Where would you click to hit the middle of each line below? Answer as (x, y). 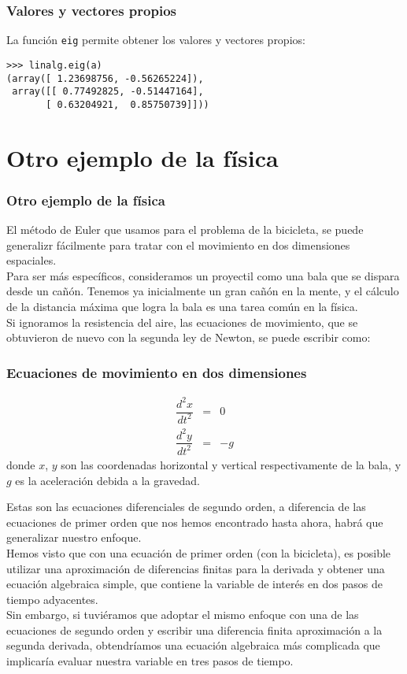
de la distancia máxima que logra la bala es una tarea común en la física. (182, 307)
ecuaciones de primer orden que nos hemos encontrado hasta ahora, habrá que (195, 522)
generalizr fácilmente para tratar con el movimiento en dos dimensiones (178, 244)
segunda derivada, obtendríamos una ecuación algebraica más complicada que (193, 645)
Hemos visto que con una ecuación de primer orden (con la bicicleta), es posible (199, 552)
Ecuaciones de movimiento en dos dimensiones (157, 372)
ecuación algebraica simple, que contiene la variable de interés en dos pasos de (195, 584)
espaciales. (31, 260)
